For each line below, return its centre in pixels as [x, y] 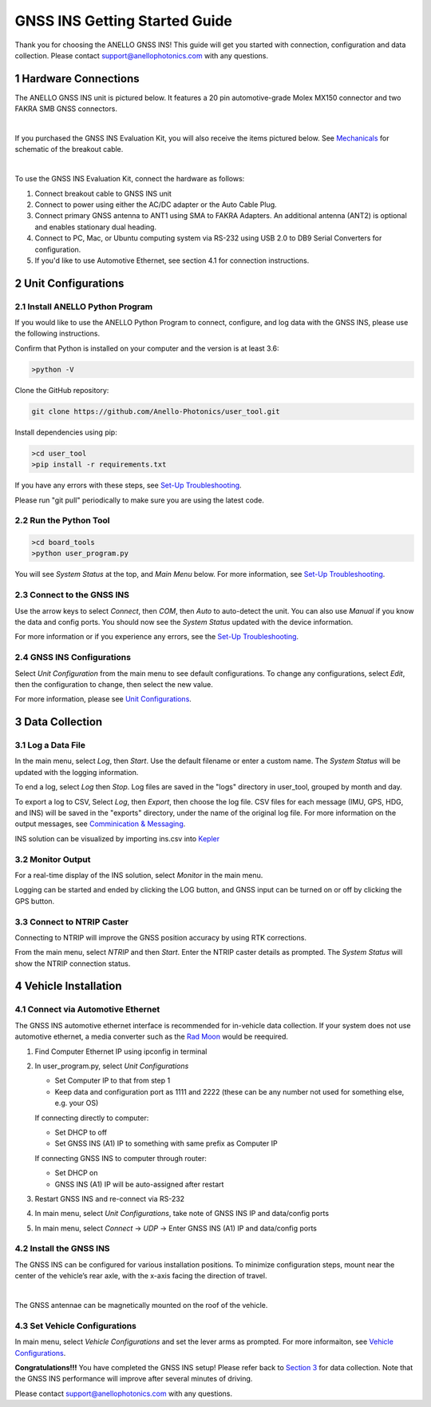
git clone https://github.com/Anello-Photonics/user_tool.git [156, 411]
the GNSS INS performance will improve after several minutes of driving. [134, 1379]
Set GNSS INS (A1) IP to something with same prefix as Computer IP [166, 1143]
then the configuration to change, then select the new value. [114, 684]
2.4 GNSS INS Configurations [73, 658]
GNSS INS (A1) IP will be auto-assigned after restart [139, 1184]
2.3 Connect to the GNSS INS [72, 595]
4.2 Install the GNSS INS [63, 1249]
